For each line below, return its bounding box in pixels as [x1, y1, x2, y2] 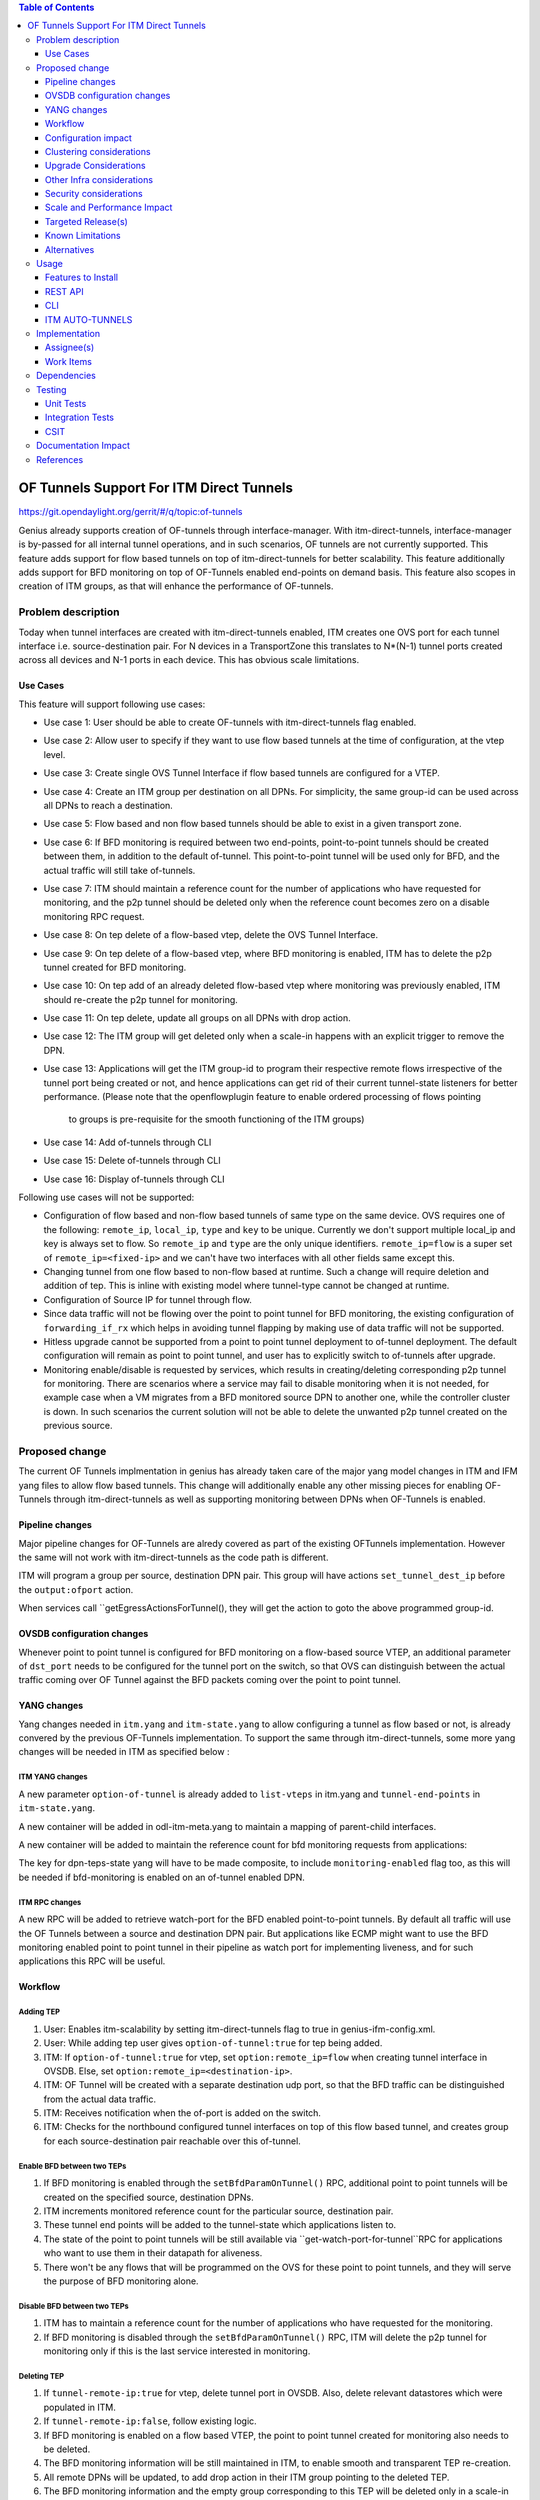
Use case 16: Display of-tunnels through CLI [43, 1173, 225, 1185]
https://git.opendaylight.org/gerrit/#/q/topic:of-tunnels [18, 506, 243, 518]
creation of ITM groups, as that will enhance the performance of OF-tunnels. [18, 580, 334, 592]
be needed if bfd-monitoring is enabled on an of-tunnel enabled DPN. [18, 1871, 305, 1883]
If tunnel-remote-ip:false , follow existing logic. [43, 2415, 257, 2427]
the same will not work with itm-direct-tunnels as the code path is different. [18, 1551, 329, 1563]
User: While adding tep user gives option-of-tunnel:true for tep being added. [43, 2037, 383, 2049]
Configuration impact [45, 131, 132, 144]
